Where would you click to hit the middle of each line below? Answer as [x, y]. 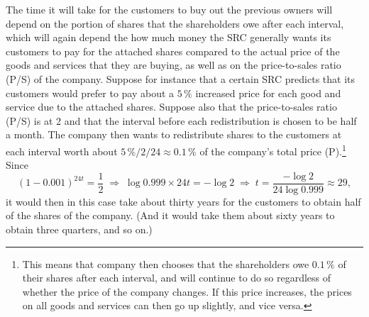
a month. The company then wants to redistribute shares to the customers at [174, 134]
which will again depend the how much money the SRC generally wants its [169, 37]
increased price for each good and [268, 93]
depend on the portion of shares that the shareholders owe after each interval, [175, 23]
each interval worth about [62, 151]
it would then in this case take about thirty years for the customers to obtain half [183, 201]
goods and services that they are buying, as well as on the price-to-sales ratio [174, 65]
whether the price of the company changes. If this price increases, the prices [187, 291]
